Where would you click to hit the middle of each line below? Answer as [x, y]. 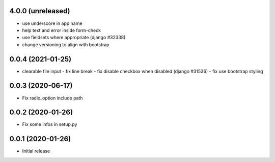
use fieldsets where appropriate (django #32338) [74, 38]
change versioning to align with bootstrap [66, 44]
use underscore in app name [52, 23]
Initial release [36, 151]
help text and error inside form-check [62, 30]
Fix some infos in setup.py [50, 124]
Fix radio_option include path [53, 98]
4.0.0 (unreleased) [40, 11]
